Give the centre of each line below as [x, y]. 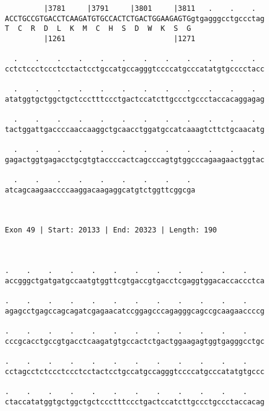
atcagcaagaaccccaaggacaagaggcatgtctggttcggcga [100, 190]
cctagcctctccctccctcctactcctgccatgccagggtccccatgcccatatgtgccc [135, 371]
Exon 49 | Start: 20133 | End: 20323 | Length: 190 [111, 230]
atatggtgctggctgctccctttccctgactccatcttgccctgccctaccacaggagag [135, 99]
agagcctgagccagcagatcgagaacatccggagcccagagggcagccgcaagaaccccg [135, 311]
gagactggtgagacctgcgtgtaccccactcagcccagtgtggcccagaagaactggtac [135, 159]
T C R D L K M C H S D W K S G [98, 29]
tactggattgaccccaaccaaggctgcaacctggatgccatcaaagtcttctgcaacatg [135, 129]
